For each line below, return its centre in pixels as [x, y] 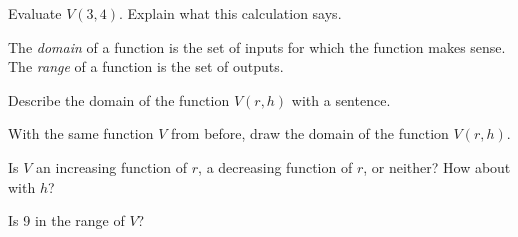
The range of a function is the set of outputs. [146, 66]
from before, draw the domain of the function [310, 133]
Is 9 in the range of [66, 220]
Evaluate [35, 13]
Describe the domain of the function [119, 99]
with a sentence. [341, 99]
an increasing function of [112, 166]
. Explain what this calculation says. [230, 13]
